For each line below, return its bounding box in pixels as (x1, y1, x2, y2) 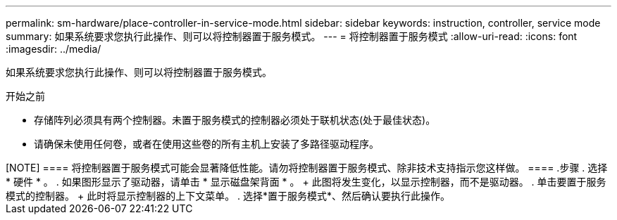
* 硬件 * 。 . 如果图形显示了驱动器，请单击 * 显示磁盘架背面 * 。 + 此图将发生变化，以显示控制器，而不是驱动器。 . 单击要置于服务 (6, 176, 606, 188)
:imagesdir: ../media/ (6, 43, 101, 55)
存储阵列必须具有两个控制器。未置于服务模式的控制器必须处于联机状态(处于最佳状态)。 (34, 114, 436, 126)
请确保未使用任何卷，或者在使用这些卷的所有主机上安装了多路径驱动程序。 (34, 138, 379, 150)
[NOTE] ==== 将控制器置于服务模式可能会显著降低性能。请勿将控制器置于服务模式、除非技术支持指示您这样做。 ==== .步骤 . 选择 (6, 162, 608, 174)
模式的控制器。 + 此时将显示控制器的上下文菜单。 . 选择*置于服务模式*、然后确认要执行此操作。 (6, 190, 451, 202)
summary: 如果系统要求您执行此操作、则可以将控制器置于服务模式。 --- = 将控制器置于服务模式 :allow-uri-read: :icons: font (6, 30, 578, 42)
